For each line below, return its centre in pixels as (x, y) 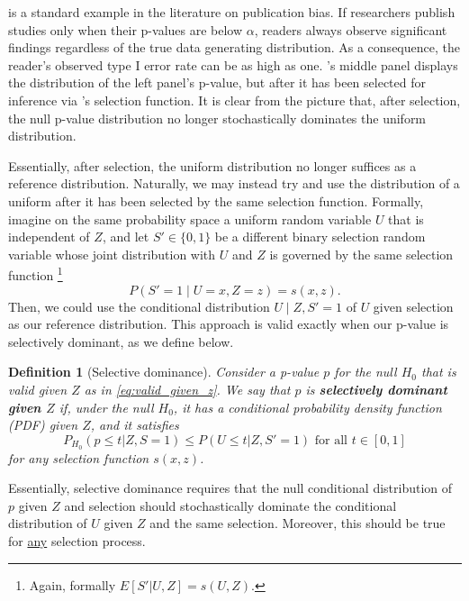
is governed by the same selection (361, 254)
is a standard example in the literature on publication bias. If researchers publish (232, 12)
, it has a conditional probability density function (307, 407)
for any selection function (79, 457)
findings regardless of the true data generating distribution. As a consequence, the (234, 47)
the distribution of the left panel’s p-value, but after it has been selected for (217, 82)
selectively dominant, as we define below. (121, 341)
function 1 (36, 273)
